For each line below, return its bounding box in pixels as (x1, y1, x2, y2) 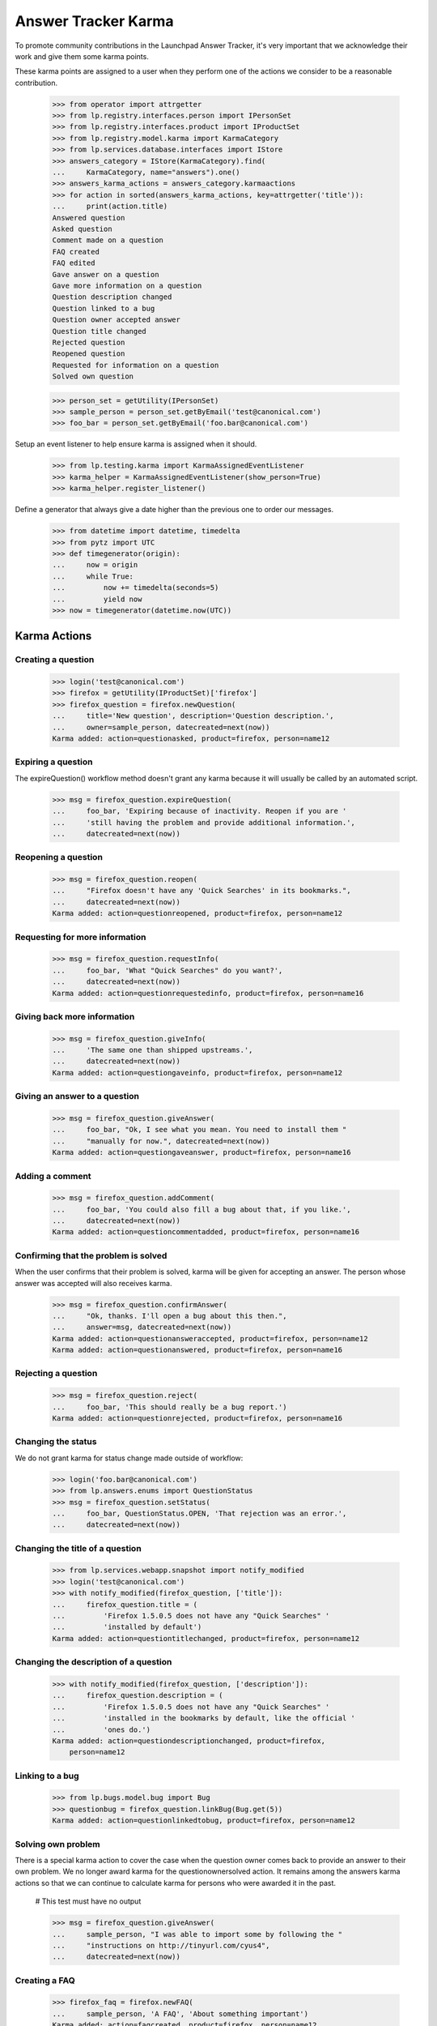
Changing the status (15, 1436, 97, 1447)
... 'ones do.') (52, 1725, 151, 1734)
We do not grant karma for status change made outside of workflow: (15, 1453, 244, 1463)
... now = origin (52, 560, 138, 570)
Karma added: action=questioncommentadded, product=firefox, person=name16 (52, 1228, 360, 1237)
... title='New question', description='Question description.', (52, 712, 334, 720)
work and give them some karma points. (15, 51, 149, 61)
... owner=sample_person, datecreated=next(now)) (52, 722, 270, 732)
